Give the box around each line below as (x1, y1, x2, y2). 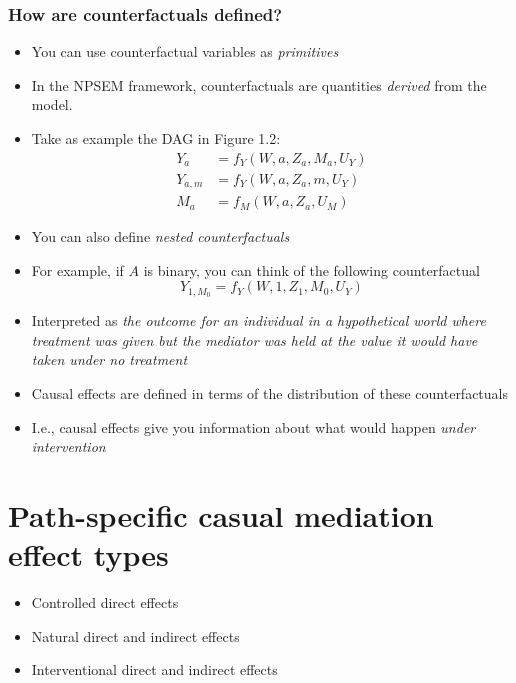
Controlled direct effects (31, 592, 179, 613)
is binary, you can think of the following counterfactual (143, 259, 480, 280)
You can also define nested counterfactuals (31, 226, 290, 247)
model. (31, 94, 73, 115)
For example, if (31, 259, 124, 280)
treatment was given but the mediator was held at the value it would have (31, 329, 478, 350)
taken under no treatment (31, 349, 188, 370)
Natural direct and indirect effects (31, 625, 240, 646)
